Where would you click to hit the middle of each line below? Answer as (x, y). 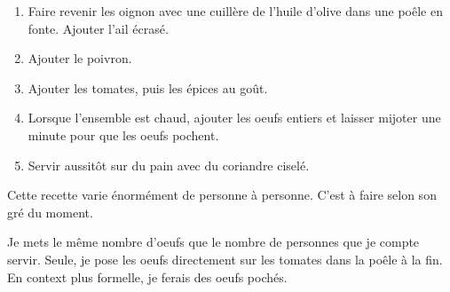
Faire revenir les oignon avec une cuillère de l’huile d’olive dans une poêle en (235, 11)
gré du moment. (50, 212)
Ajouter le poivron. (80, 58)
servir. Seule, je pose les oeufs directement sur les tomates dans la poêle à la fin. (225, 259)
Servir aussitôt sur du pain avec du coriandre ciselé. (169, 165)
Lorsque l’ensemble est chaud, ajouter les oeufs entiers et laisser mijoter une (234, 118)
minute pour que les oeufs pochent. (123, 134)
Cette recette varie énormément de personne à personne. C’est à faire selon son (222, 195)
